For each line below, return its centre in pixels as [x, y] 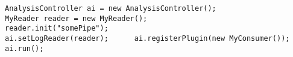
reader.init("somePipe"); [57, 28]
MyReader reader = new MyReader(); [76, 18]
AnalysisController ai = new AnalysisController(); [111, 8]
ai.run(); [24, 48]
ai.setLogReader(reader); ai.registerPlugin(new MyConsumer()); [147, 38]
